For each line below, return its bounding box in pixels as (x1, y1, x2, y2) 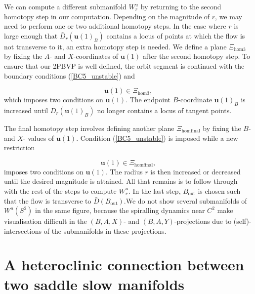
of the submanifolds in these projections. (43, 225, 167, 236)
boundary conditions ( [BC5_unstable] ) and (4, 70, 135, 81)
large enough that (4, 30, 58, 41)
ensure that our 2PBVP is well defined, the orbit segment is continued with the (4, 60, 245, 71)
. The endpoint (125, 94, 170, 105)
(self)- (233, 216, 252, 226)
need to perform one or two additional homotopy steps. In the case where (4, 21, 226, 31)
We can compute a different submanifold (4, 1, 127, 11)
